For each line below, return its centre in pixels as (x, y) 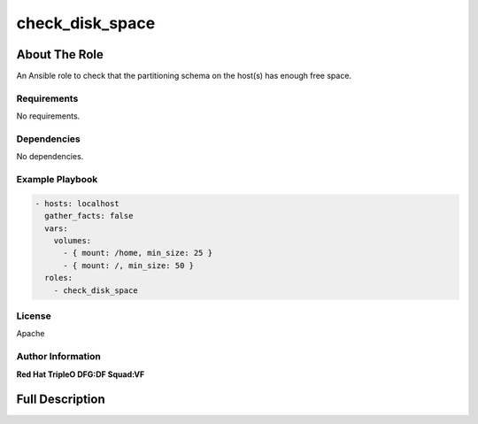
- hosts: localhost (77, 203)
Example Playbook (57, 180)
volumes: (73, 241)
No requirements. (48, 116)
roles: (59, 278)
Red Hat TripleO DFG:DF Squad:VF (81, 374)
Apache (31, 334)
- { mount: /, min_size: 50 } (129, 265)
